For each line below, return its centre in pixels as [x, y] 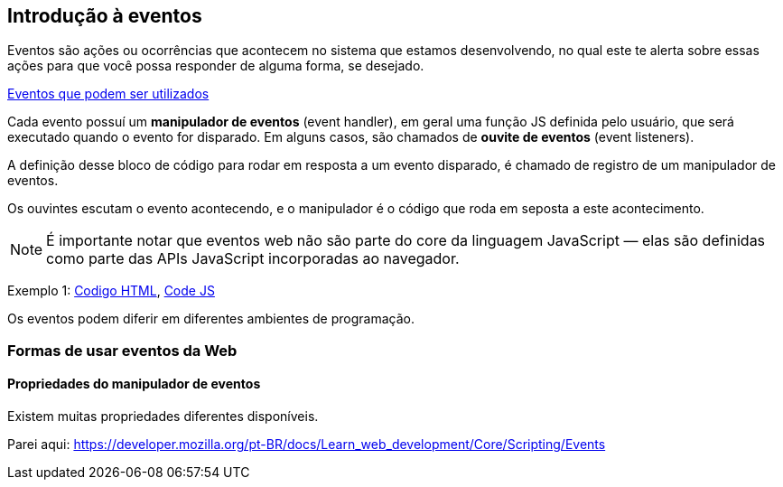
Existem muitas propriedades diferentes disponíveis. [163, 417]
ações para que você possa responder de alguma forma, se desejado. [216, 66]
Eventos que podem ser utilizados [108, 94]
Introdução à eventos [105, 16]
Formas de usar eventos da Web [122, 350]
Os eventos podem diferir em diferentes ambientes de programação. [211, 319]
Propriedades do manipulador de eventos [134, 384]
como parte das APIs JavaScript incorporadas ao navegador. [253, 259]
